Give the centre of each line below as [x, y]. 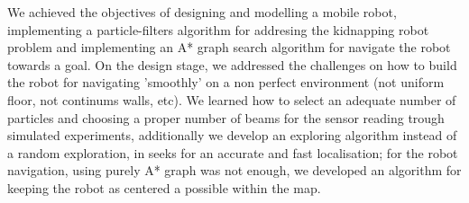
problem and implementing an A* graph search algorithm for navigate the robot [229, 47]
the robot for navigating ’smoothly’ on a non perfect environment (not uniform [226, 82]
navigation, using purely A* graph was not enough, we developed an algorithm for [234, 170]
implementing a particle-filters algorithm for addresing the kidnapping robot [218, 29]
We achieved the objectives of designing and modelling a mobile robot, [202, 12]
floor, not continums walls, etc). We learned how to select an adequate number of [232, 99]
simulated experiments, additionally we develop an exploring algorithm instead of [232, 135]
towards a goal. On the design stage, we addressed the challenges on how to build [232, 64]
